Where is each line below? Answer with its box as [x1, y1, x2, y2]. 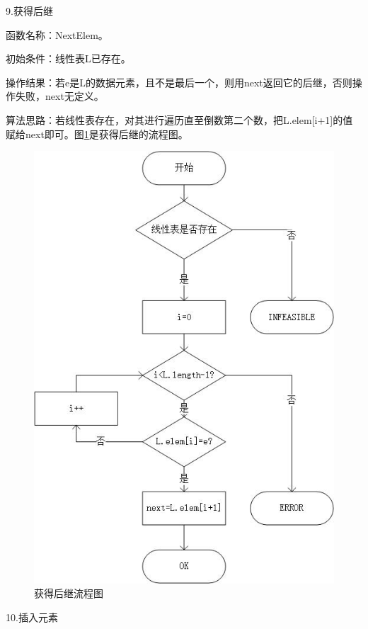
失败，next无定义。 [15, 89, 104, 103]
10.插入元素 [6, 610, 58, 625]
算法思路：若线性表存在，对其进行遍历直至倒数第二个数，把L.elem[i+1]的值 [6, 112, 353, 127]
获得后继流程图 [34, 586, 103, 601]
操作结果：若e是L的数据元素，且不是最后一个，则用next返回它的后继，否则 [6, 74, 352, 89]
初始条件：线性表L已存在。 [6, 51, 131, 66]
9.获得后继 [6, 4, 53, 18]
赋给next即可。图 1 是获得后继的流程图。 [6, 126, 188, 141]
